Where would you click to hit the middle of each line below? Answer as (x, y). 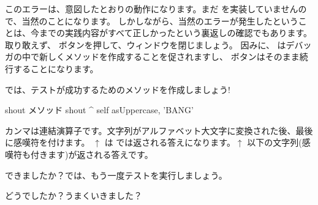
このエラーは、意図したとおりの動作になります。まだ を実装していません (152, 9)
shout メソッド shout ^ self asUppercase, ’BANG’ (99, 110)
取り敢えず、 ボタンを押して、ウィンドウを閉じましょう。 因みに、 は (146, 44)
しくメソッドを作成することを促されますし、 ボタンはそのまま (173, 57)
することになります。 (56, 68)
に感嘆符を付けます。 (47, 142)
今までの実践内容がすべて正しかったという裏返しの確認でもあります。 (171, 33)
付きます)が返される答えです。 (92, 154)
